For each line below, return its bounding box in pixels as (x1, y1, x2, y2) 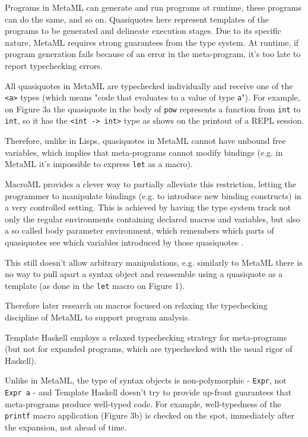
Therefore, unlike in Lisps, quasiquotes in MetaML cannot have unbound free (5, 134, 286, 147)
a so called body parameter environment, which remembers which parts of (5, 224, 274, 237)
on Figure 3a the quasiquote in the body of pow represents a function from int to (5, 102, 301, 115)
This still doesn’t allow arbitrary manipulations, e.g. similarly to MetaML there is (5, 256, 303, 268)
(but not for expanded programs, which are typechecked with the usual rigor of (5, 342, 293, 355)
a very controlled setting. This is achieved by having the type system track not (5, 201, 291, 213)
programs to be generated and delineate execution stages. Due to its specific (5, 24, 281, 37)
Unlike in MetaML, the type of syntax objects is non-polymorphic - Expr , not (5, 374, 287, 386)
